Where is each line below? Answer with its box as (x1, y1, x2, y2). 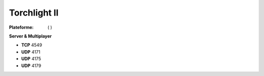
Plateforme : (9, 24, 34, 30)
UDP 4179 (21, 62, 42, 68)
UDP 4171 (21, 49, 41, 55)
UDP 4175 (21, 56, 41, 62)
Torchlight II (9, 7, 59, 18)
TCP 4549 (21, 42, 43, 48)
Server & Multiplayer (9, 33, 52, 39)
